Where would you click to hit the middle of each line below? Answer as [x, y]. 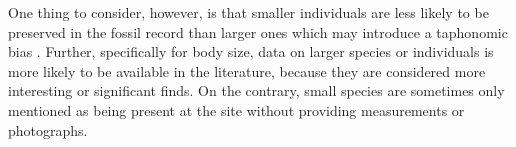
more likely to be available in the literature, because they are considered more [247, 70]
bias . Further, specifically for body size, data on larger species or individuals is [251, 51]
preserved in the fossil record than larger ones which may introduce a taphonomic [258, 31]
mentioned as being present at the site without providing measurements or [236, 109]
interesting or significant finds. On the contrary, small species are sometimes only [256, 90]
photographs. [48, 129]
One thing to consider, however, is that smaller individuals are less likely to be [248, 12]
